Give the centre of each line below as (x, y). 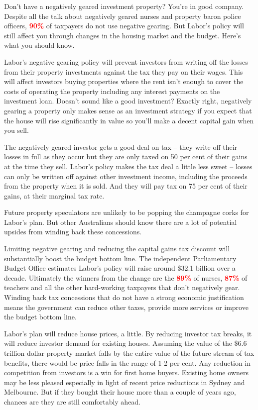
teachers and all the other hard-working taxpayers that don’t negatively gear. (122, 287)
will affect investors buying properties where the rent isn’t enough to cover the (124, 81)
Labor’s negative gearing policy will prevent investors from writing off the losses (126, 61)
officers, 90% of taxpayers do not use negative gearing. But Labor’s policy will (124, 26)
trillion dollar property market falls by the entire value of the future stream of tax (129, 353)
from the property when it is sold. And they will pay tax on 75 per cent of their (126, 186)
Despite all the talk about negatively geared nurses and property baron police (123, 16)
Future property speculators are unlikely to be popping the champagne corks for (127, 212)
